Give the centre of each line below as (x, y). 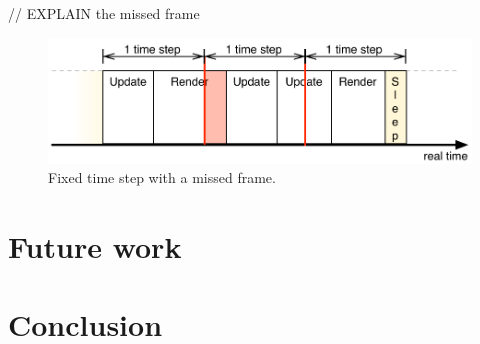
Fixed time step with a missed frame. (162, 177)
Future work (95, 245)
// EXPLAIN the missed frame (104, 13)
